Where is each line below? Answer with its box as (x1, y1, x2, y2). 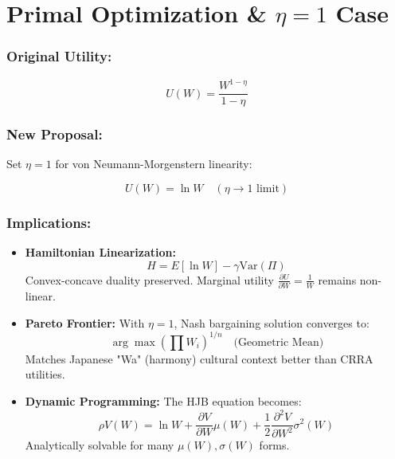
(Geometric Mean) (233, 336, 324, 348)
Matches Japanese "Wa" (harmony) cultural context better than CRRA (25, 350, 373, 367)
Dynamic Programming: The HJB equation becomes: (25, 392, 302, 409)
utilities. (25, 366, 65, 382)
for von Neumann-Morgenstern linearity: (55, 155, 252, 172)
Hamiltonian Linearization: (25, 244, 176, 261)
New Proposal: (6, 124, 103, 144)
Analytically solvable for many (25, 437, 174, 453)
